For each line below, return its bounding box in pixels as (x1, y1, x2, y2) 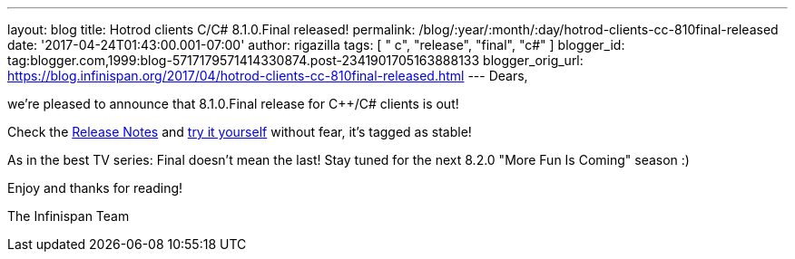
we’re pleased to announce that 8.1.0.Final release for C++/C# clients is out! (7, 96, 459, 111)
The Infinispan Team (7, 208, 130, 224)
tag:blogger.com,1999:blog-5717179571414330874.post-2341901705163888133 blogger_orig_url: (7, 53, 584, 68)
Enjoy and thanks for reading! (7, 180, 183, 196)
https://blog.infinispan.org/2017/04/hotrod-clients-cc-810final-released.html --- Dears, (7, 68, 528, 83)
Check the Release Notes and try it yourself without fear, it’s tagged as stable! (7, 124, 472, 139)
